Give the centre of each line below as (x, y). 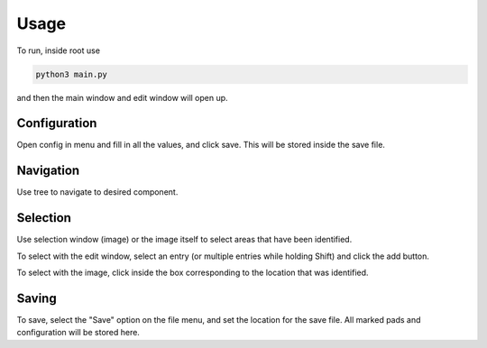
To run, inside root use (59, 50)
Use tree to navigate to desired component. (97, 192)
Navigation (48, 171)
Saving (37, 298)
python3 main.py (72, 74)
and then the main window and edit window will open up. (123, 97)
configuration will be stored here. (78, 333)
